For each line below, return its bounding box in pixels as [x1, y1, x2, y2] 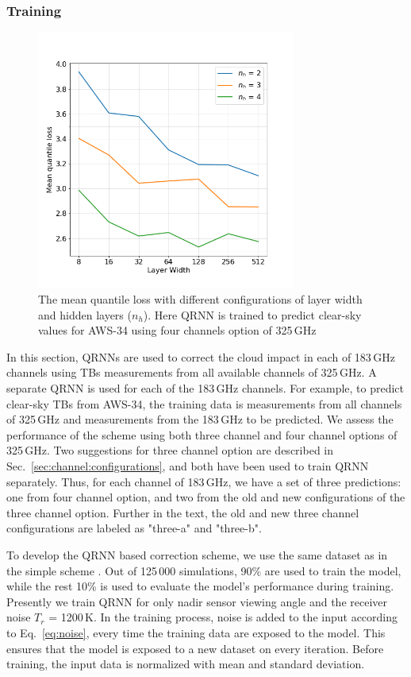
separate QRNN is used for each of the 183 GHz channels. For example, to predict [6, 380, 405, 397]
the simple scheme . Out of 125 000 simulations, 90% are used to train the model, [6, 562, 401, 578]
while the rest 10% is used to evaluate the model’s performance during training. [6, 578, 394, 594]
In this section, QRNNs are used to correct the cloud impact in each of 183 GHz [6, 348, 395, 365]
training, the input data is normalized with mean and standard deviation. [6, 656, 365, 672]
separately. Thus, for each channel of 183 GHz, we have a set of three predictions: [6, 473, 401, 489]
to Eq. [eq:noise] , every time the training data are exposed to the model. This [6, 624, 386, 640]
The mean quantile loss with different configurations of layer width [38, 291, 363, 308]
